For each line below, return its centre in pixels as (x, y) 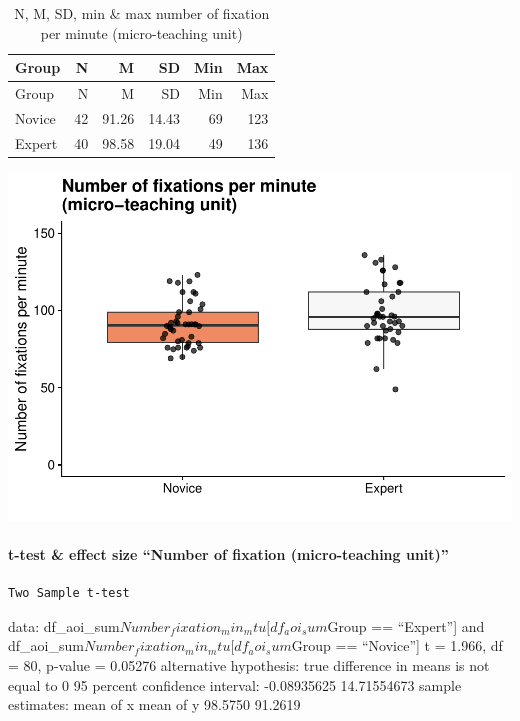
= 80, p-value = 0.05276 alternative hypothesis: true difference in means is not (249, 664)
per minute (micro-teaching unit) (141, 32)
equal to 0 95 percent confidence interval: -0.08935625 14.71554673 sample (235, 684)
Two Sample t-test (69, 593)
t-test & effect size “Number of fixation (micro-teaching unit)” (228, 553)
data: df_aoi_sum (64, 625)
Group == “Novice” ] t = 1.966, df (397, 645)
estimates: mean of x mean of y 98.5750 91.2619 (154, 704)
